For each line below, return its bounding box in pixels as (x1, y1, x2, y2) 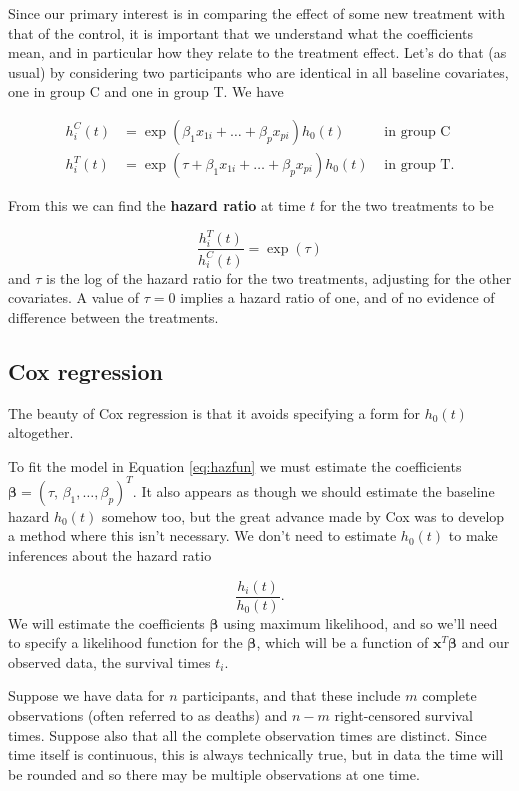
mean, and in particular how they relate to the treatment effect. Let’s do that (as (8, 42, 507, 63)
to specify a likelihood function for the (8, 632, 243, 653)
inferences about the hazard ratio (8, 544, 212, 565)
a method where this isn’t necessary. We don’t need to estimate (8, 525, 397, 546)
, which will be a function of (256, 632, 429, 653)
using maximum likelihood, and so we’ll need (223, 612, 498, 633)
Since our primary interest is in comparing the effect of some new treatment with (8, 3, 506, 23)
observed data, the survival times (8, 651, 211, 672)
